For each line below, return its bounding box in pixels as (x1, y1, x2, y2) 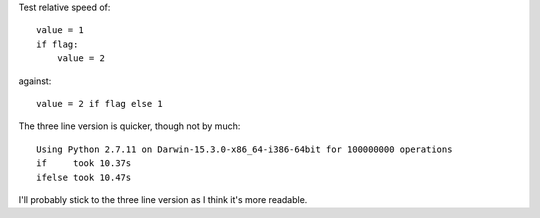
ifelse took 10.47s (36, 171, 132, 183)
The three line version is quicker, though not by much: (18, 120, 241, 132)
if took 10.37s (36, 158, 132, 169)
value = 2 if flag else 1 (36, 98, 164, 109)
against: (18, 75, 52, 87)
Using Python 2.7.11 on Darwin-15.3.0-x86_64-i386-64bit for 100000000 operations (36, 143, 453, 155)
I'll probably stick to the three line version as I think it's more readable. (18, 193, 308, 205)
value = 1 (36, 25, 84, 36)
